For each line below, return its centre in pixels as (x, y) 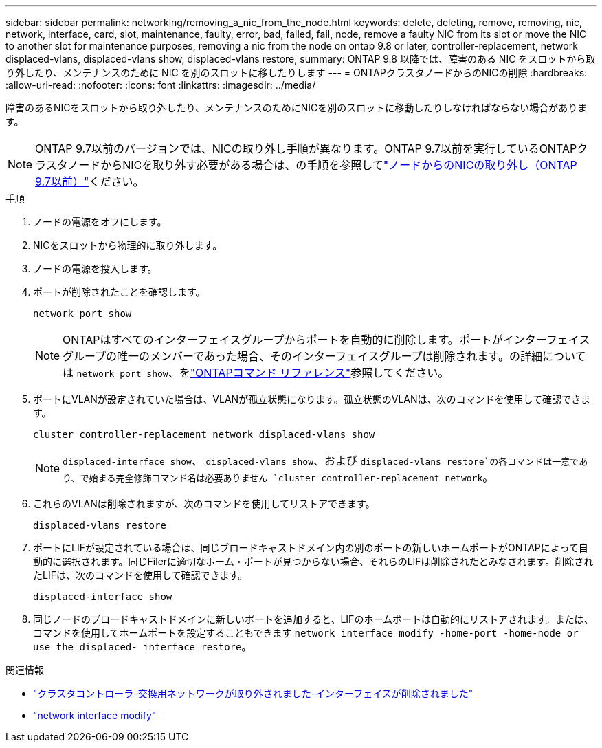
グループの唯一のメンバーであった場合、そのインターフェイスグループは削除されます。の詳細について (324, 356)
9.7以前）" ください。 (90, 181)
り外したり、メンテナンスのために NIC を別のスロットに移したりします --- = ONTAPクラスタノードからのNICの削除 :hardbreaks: (297, 73)
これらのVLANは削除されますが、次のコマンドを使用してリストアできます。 (204, 504)
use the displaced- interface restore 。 (142, 647)
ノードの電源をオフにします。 (100, 222)
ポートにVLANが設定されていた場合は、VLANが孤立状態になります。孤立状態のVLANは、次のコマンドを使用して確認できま (312, 399)
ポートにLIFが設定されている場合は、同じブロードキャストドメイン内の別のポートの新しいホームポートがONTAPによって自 (311, 548)
